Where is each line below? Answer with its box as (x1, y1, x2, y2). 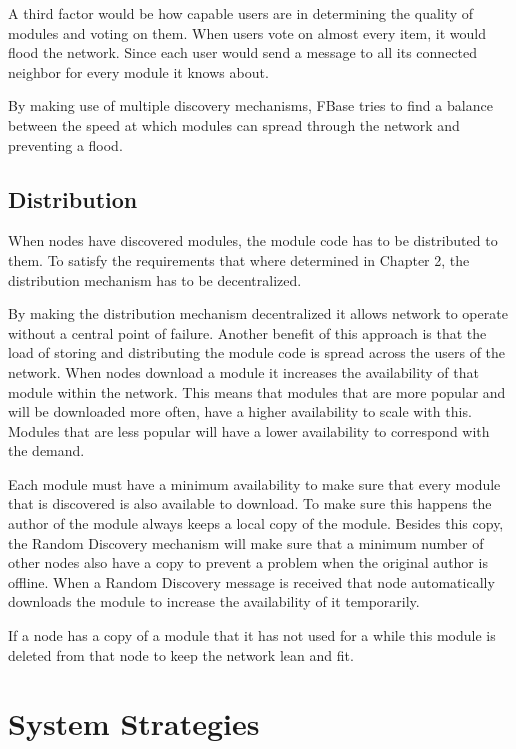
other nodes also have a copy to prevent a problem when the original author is (8, 552, 488, 573)
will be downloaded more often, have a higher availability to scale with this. (8, 401, 472, 422)
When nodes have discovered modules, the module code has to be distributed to (8, 230, 498, 251)
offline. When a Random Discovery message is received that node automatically (8, 571, 495, 592)
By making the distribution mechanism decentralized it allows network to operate (8, 303, 508, 324)
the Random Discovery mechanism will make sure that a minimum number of (8, 532, 484, 553)
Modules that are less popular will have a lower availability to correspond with (8, 420, 490, 441)
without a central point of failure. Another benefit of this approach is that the (8, 322, 487, 343)
